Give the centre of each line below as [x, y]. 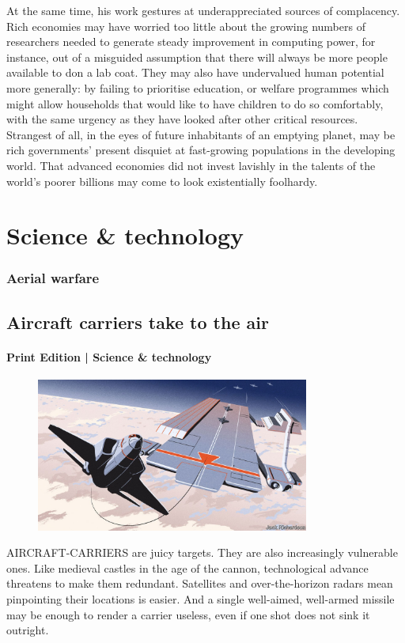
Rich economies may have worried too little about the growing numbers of [186, 26]
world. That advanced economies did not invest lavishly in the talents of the [191, 165]
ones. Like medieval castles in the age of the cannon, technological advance [187, 567]
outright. [28, 630]
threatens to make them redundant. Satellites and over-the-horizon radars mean [200, 583]
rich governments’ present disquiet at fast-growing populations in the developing [201, 150]
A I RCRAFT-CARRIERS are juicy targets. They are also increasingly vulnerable [202, 552]
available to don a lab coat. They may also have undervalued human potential [195, 72]
